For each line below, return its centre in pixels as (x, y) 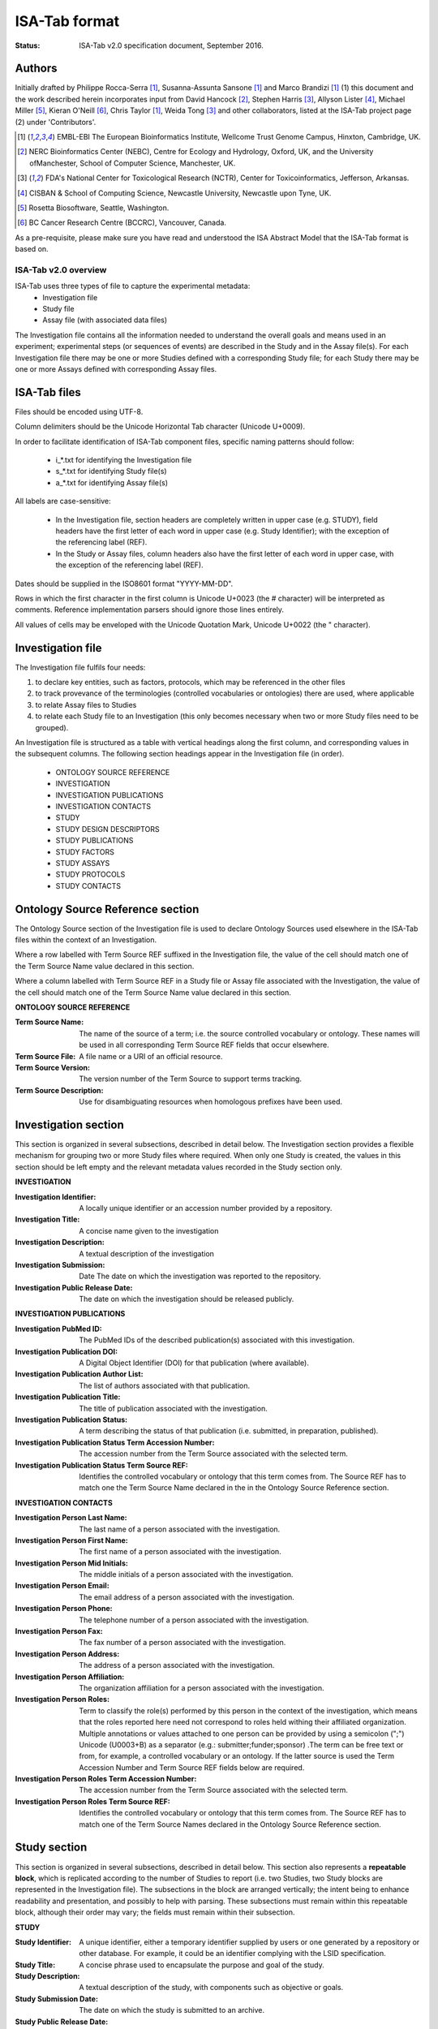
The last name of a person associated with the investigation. (180, 1529)
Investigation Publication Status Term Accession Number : (115, 1442)
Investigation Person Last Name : (71, 1518)
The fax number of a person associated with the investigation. (182, 1643)
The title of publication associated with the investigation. (173, 1408)
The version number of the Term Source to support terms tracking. (190, 1079)
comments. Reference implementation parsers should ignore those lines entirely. (149, 610)
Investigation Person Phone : (64, 1609)
